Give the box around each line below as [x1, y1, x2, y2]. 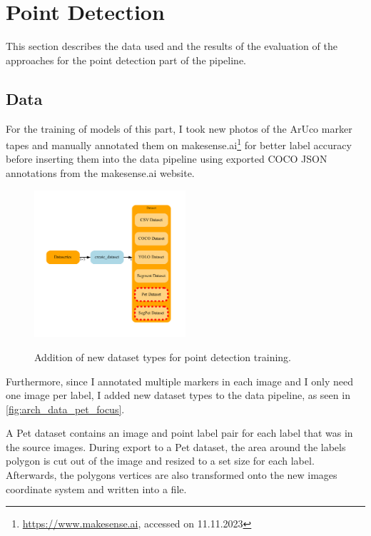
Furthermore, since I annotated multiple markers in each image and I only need [6, 373, 354, 388]
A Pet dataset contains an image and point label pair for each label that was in [6, 425, 353, 440]
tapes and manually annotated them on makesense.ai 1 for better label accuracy [6, 136, 352, 152]
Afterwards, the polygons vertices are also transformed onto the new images [6, 467, 337, 482]
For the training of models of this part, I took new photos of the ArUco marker [6, 121, 352, 136]
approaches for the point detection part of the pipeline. [6, 52, 247, 67]
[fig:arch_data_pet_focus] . [6, 401, 125, 416]
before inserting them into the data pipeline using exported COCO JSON [6, 151, 327, 166]
